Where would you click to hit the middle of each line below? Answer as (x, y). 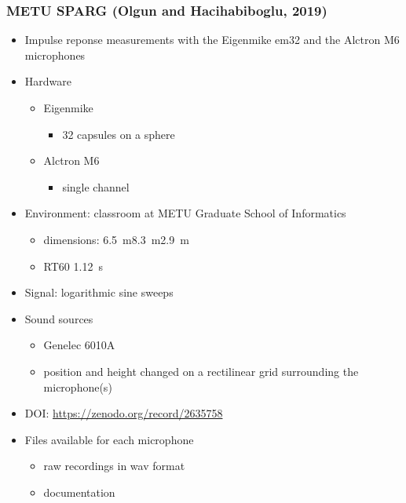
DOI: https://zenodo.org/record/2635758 (124, 413)
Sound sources (59, 318)
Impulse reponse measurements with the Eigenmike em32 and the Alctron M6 (212, 40)
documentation (79, 492)
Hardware (48, 81)
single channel (96, 186)
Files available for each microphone (109, 439)
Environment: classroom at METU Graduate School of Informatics (185, 213)
